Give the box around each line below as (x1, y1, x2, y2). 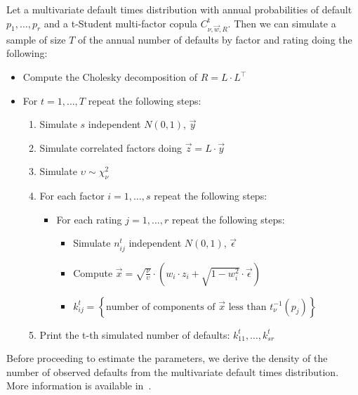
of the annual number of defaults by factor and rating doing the (78, 32, 352, 46)
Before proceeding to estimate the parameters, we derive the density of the (6, 351, 328, 365)
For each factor (39, 188, 105, 203)
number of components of (105, 302, 216, 312)
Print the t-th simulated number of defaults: (39, 327, 230, 342)
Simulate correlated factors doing (39, 140, 183, 155)
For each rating (56, 212, 122, 226)
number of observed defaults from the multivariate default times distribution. (6, 364, 339, 379)
